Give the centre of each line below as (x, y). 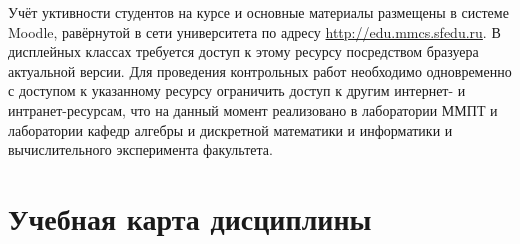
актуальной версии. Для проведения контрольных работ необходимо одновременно (260, 70)
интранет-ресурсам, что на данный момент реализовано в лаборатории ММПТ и (253, 109)
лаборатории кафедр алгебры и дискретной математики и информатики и (230, 129)
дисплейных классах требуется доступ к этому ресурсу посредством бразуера (243, 51)
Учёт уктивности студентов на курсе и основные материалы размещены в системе (258, 12)
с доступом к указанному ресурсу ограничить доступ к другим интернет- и (237, 90)
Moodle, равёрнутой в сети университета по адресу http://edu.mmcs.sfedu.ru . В (254, 31)
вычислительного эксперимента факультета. (140, 149)
